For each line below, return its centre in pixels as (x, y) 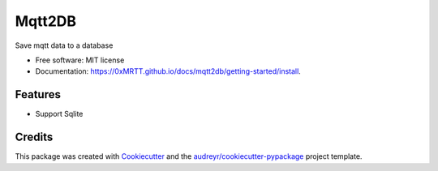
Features (38, 94)
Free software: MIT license (80, 60)
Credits (34, 137)
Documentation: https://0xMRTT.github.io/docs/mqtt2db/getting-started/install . (168, 71)
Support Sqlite (59, 114)
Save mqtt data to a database (64, 45)
